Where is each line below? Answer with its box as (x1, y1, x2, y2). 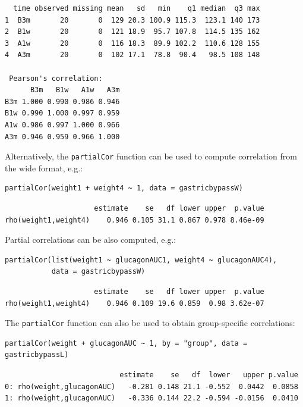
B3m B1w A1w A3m (30, 86, 120, 95)
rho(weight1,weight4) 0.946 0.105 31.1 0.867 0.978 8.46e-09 (5, 215, 264, 224)
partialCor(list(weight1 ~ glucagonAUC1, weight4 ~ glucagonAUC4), (5, 255, 277, 264)
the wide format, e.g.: (5, 161, 83, 174)
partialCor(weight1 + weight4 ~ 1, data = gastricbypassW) (5, 184, 243, 193)
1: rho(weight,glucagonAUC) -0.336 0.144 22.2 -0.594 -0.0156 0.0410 (5, 394, 298, 403)
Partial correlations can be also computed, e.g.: (5, 233, 176, 246)
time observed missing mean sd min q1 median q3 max (13, 4, 260, 12)
